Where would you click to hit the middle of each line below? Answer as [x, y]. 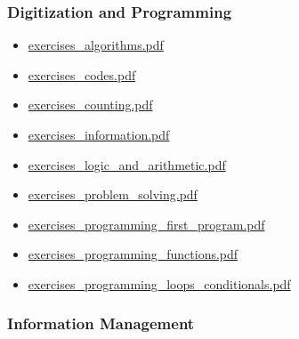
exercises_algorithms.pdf [96, 45]
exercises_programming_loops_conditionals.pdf [159, 283]
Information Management [101, 323]
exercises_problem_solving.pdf [113, 194]
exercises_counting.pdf [90, 105]
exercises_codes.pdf [82, 74]
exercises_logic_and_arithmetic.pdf [127, 164]
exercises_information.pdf [99, 134]
